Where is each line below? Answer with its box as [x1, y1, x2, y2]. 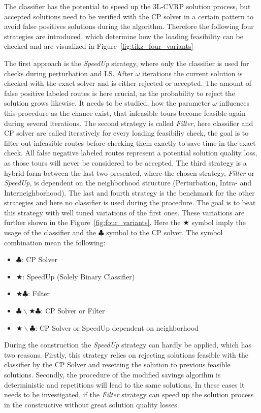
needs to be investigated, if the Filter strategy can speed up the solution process [4, 389, 254, 400]
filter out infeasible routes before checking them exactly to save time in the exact [4, 137, 256, 148]
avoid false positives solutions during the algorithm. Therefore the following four [4, 21, 254, 31]
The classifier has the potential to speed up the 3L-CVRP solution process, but [4, 1, 251, 11]
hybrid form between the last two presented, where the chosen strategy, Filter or [4, 167, 254, 178]
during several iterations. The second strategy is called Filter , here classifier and [4, 117, 253, 128]
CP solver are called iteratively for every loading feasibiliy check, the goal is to [4, 128, 249, 138]
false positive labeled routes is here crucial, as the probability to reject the [4, 87, 235, 98]
